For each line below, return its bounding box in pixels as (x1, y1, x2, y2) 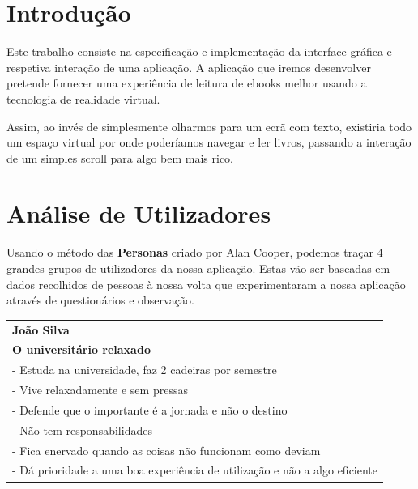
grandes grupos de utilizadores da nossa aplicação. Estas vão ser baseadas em (6, 260, 390, 276)
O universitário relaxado (12, 341, 151, 358)
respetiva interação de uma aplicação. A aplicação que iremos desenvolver (6, 58, 371, 75)
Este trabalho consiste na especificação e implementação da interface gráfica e (6, 43, 392, 60)
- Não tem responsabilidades (12, 421, 152, 438)
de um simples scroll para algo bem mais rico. (6, 149, 233, 166)
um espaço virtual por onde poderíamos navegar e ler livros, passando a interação (6, 134, 412, 151)
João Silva (12, 321, 70, 338)
